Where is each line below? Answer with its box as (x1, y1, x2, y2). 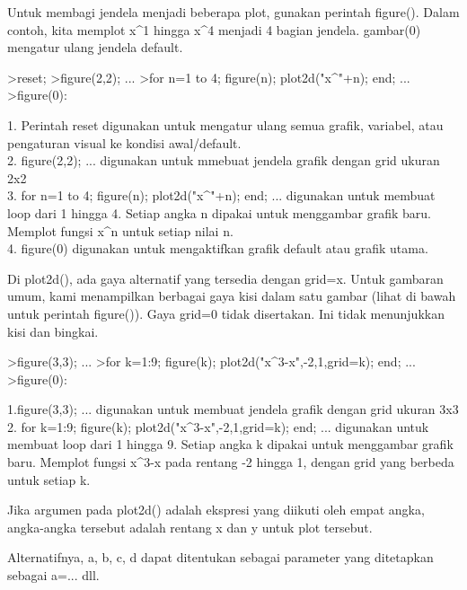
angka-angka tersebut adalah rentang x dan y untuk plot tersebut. (7, 517, 373, 536)
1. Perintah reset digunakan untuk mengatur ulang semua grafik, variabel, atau (7, 115, 444, 134)
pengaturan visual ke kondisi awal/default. (7, 133, 242, 152)
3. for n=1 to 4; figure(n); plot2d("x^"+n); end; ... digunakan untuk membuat (7, 186, 436, 205)
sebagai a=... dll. (7, 566, 100, 585)
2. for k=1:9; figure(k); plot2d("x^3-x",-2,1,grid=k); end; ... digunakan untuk (7, 417, 429, 436)
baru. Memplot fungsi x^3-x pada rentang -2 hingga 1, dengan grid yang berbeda (7, 453, 454, 471)
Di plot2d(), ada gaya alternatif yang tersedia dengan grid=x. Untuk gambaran (7, 269, 444, 287)
